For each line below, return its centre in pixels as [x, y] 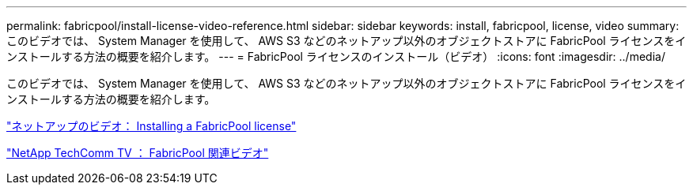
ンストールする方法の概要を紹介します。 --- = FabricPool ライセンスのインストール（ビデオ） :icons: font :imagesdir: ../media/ [336, 56]
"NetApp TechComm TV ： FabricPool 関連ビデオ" [138, 153]
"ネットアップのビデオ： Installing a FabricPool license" [151, 126]
